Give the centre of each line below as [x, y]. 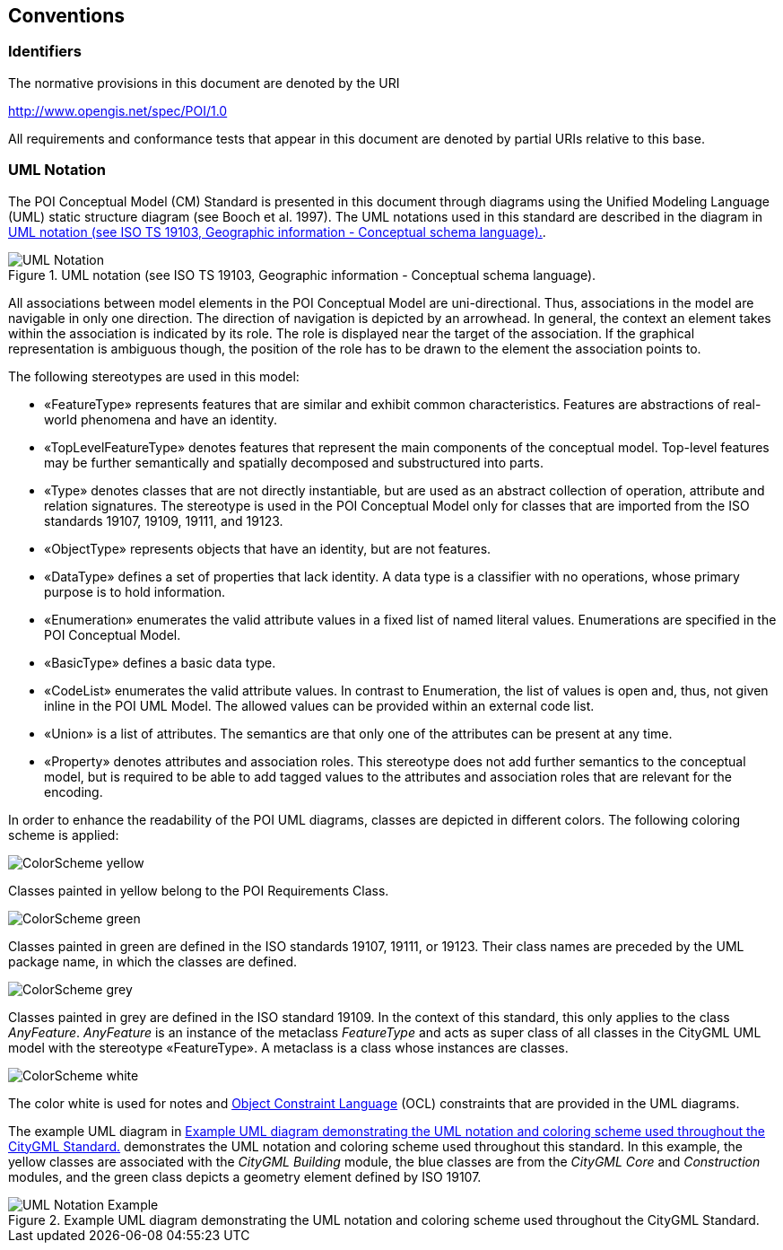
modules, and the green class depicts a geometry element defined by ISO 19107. [245, 1176]
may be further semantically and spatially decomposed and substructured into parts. [294, 462]
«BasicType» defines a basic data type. [160, 662]
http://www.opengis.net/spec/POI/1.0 [118, 110]
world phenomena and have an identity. [161, 419]
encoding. [74, 791]
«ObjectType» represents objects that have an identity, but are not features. [268, 548]
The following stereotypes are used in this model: [154, 376]
